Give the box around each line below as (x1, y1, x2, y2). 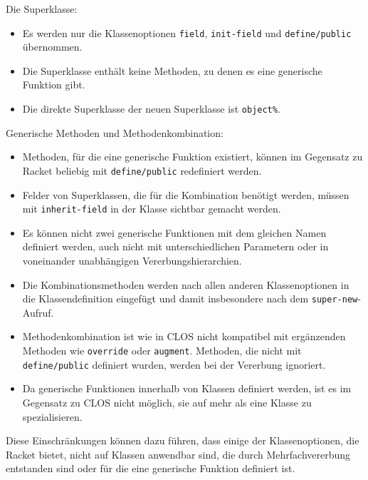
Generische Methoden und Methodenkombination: (6, 125, 224, 140)
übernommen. (22, 39, 83, 54)
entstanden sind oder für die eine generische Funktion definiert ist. (6, 461, 295, 476)
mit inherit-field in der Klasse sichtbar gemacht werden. (22, 201, 281, 216)
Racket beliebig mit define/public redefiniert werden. (22, 163, 262, 178)
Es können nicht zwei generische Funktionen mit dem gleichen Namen (22, 225, 327, 240)
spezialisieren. (22, 409, 83, 424)
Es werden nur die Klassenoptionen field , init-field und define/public (22, 25, 352, 40)
